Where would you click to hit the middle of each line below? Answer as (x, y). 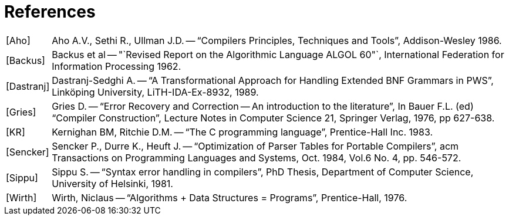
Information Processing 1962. (117, 66)
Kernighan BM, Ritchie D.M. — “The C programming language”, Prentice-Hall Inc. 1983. (242, 132)
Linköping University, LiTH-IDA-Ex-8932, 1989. (155, 92)
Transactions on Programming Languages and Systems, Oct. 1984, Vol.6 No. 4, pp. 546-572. (257, 158)
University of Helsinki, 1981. (112, 183)
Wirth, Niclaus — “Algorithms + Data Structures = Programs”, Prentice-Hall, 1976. (230, 197)
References (50, 12)
